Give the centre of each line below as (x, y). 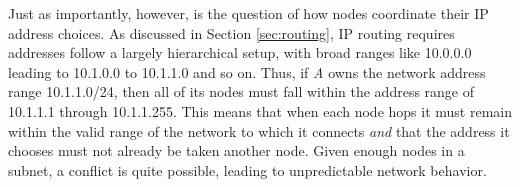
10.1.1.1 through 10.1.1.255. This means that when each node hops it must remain (260, 110)
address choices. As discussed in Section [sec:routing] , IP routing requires (231, 32)
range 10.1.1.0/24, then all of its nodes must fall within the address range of (241, 91)
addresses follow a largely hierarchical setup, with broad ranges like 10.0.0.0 (240, 52)
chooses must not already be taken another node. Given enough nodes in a (236, 150)
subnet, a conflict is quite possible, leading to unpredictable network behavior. (247, 169)
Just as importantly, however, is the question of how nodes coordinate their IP (248, 13)
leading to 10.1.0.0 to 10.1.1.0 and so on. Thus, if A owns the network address (247, 71)
